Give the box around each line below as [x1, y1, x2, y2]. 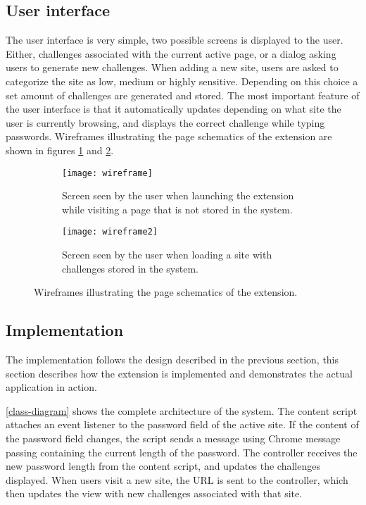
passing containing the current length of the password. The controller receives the [6, 444, 358, 459]
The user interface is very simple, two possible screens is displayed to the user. [6, 32, 343, 47]
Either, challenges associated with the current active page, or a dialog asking [6, 46, 336, 61]
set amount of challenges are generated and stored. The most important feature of [6, 87, 360, 102]
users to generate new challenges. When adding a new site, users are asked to [6, 60, 339, 75]
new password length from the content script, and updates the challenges [6, 459, 320, 473]
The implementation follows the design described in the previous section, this [6, 352, 339, 367]
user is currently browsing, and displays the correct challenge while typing [6, 115, 325, 130]
